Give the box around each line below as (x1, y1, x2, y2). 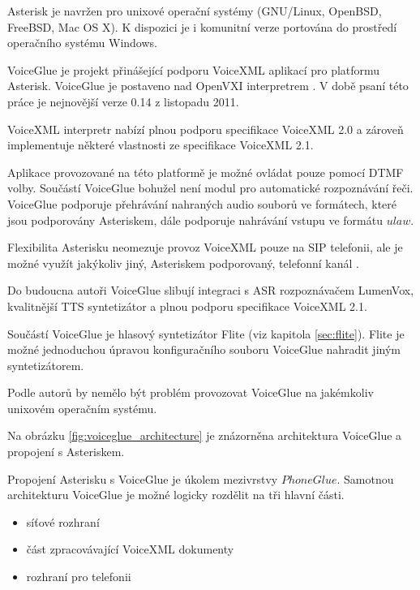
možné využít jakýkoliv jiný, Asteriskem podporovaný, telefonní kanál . (7, 254, 359, 271)
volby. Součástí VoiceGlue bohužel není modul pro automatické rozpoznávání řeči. (7, 179, 414, 196)
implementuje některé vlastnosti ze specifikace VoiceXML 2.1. (7, 136, 314, 153)
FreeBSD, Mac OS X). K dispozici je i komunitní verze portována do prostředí (7, 18, 397, 35)
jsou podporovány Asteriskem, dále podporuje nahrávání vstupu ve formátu (7, 211, 383, 228)
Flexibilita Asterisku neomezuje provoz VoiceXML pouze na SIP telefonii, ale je (7, 239, 403, 256)
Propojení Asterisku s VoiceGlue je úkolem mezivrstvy (7, 470, 278, 487)
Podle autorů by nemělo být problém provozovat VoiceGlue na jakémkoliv (7, 384, 374, 401)
